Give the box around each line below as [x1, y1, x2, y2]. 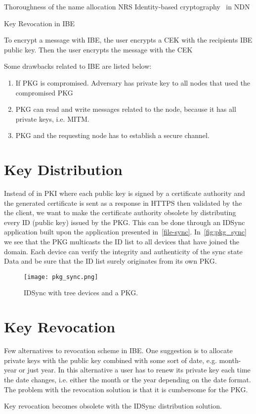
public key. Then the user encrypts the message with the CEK [4, 44, 193, 54]
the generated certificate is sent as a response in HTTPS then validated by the [4, 197, 242, 208]
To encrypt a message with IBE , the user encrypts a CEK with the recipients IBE [4, 35, 253, 45]
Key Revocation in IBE [4, 18, 75, 28]
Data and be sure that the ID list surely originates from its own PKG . [4, 256, 217, 266]
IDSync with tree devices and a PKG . [24, 287, 138, 298]
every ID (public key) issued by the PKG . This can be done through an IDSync [4, 217, 245, 227]
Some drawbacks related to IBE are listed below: [4, 61, 152, 71]
